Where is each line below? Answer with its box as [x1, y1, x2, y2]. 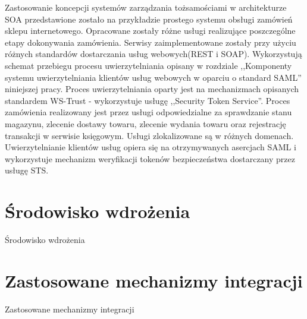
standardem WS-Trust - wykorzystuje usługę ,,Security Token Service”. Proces [5, 94, 290, 106]
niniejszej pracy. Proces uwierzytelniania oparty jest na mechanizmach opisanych [5, 83, 299, 95]
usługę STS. [5, 164, 49, 176]
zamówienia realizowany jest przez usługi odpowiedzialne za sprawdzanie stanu [5, 106, 292, 118]
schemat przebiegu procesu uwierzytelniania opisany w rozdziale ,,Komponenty [5, 59, 292, 71]
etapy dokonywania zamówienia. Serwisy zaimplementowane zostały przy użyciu [5, 36, 296, 48]
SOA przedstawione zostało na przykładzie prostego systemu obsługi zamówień [5, 12, 293, 25]
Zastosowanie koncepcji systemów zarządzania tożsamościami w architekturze [5, 1, 287, 13]
